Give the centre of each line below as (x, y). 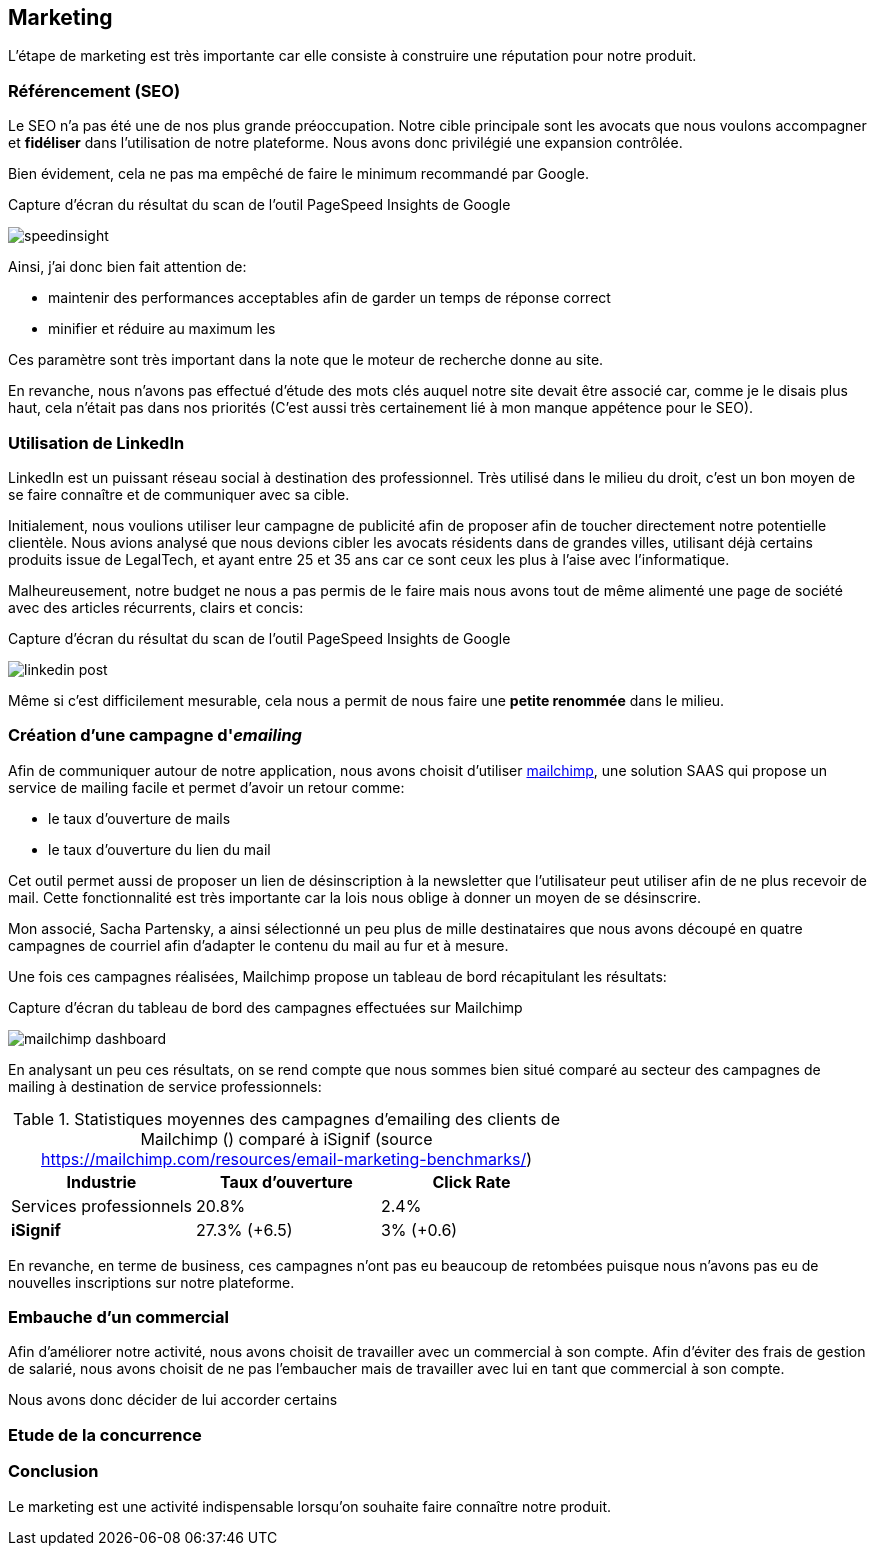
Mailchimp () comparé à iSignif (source (286, 1138)
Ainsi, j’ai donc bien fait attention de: (127, 267)
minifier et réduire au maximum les (162, 329)
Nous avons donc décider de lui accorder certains (173, 1400)
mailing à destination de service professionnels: (165, 1086)
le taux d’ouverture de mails (139, 818)
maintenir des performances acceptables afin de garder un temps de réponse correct (329, 298)
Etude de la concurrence (105, 1434)
